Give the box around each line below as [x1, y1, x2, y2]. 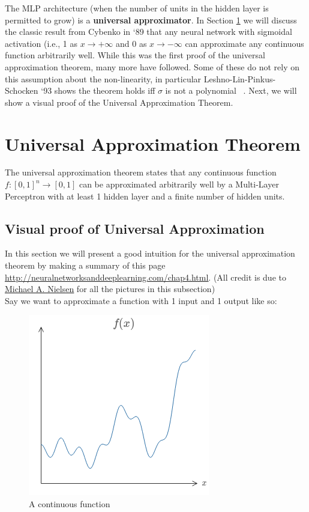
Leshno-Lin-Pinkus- [203, 72, 276, 85]
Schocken [5, 84, 38, 97]
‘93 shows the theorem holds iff [41, 84, 155, 97]
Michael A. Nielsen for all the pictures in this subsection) [5, 282, 215, 295]
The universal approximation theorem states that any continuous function [5, 166, 277, 178]
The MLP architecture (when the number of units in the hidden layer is [5, 2, 269, 14]
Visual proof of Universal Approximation [5, 219, 265, 237]
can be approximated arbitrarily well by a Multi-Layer [79, 178, 279, 190]
